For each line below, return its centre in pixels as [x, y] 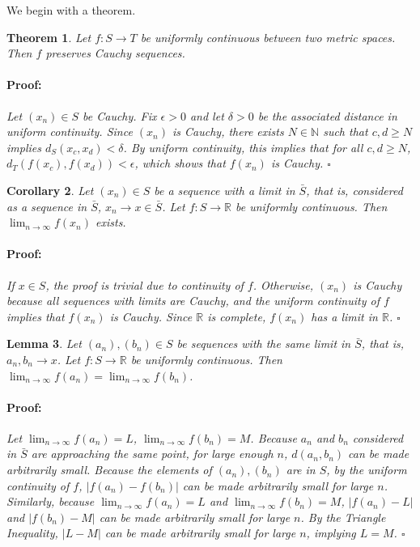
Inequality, [32, 533]
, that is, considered [354, 190]
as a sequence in [47, 206]
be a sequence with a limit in [225, 190]
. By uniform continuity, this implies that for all [243, 147]
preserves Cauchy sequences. [115, 53]
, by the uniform [367, 470]
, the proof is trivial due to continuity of [144, 284]
